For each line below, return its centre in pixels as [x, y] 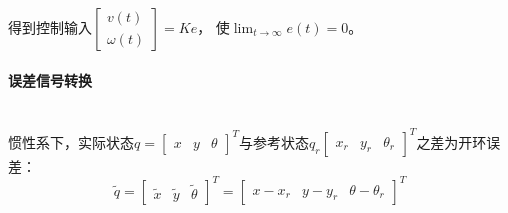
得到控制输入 [50, 27]
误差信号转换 [50, 79]
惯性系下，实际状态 [71, 141]
